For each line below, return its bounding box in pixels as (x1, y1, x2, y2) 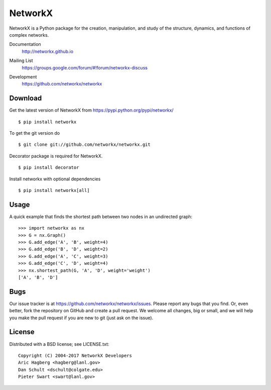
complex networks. (9, 32, 49, 38)
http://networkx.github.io (22, 48, 74, 54)
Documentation (9, 41, 41, 47)
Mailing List (9, 58, 33, 64)
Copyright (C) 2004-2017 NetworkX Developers (18, 352, 132, 358)
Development (9, 73, 37, 80)
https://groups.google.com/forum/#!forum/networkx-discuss (22, 64, 148, 70)
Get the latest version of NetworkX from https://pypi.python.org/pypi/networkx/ (9, 107, 174, 113)
